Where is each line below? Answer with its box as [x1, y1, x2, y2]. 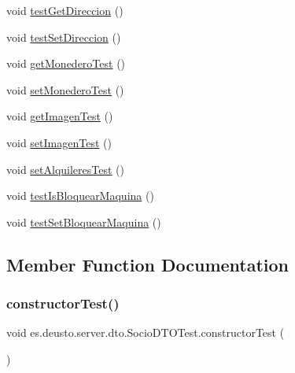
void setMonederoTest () [6, 81, 124, 98]
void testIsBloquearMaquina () [6, 187, 154, 204]
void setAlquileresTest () [6, 161, 124, 177]
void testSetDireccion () [6, 28, 121, 45]
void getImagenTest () [6, 108, 113, 124]
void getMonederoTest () [6, 55, 126, 72]
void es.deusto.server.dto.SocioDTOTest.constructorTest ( [6, 324, 285, 341]
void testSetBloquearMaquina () [6, 213, 161, 230]
